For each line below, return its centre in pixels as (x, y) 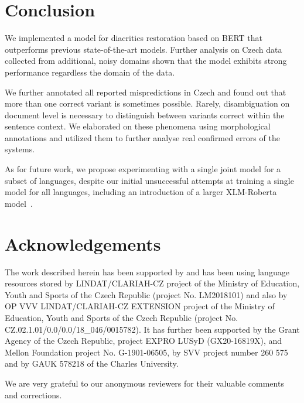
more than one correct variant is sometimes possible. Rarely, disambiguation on (147, 103)
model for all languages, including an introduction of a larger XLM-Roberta (141, 192)
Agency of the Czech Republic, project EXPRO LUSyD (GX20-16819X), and (144, 341)
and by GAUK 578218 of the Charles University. (92, 363)
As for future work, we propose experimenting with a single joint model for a (143, 169)
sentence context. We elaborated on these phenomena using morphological (138, 126)
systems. (20, 149)
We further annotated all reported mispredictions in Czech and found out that (146, 92)
